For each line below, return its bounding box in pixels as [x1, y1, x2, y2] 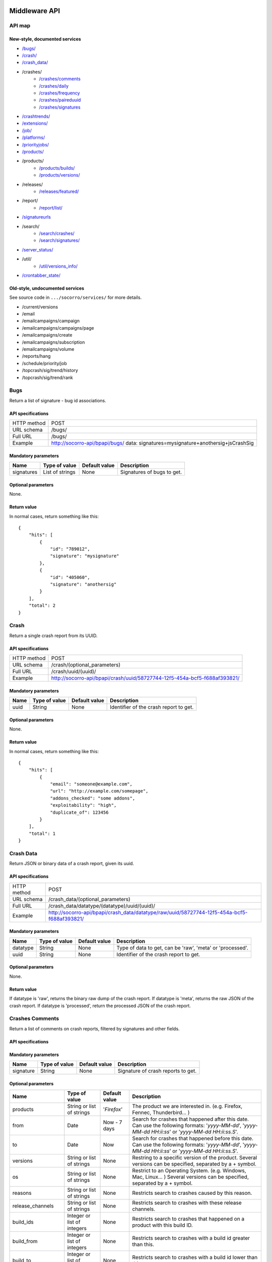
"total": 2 [28, 603, 56, 608]
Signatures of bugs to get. [120, 468, 182, 476]
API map [9, 22, 31, 29]
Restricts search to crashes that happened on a [132, 1216, 245, 1223]
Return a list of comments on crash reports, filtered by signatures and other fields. [9, 1025, 180, 1032]
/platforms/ [22, 134, 45, 141]
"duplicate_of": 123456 [50, 809, 109, 815]
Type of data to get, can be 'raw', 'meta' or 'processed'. [116, 944, 249, 951]
